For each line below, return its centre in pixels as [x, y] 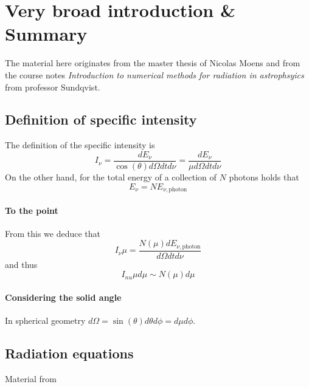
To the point [32, 210]
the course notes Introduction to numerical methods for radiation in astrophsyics [154, 74]
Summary [46, 34]
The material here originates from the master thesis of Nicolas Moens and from [153, 63]
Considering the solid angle [63, 297]
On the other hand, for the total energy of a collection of [111, 176]
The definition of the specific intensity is [80, 145]
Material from [31, 379]
